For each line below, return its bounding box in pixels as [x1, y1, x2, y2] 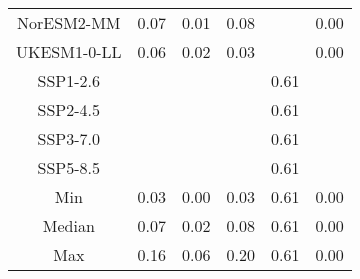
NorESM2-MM [17, 11, 121, 34]
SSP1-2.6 [37, 69, 101, 92]
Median [42, 214, 95, 237]
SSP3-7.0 [37, 127, 101, 150]
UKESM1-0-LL [16, 40, 122, 63]
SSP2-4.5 [37, 98, 101, 121]
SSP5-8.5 [37, 156, 101, 179]
